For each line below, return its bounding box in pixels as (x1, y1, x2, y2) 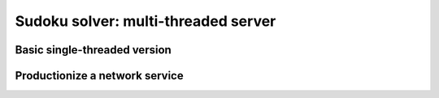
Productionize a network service (15, 69, 184, 83)
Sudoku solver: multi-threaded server (15, 12, 276, 30)
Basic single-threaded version (15, 43, 172, 57)
